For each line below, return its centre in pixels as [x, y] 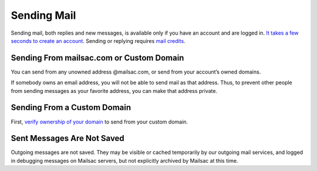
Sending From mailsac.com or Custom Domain [97, 58]
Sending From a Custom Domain [71, 108]
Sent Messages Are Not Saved [68, 138]
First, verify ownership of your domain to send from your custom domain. [99, 122]
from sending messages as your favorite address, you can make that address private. [114, 90]
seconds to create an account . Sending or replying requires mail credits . [98, 41]
